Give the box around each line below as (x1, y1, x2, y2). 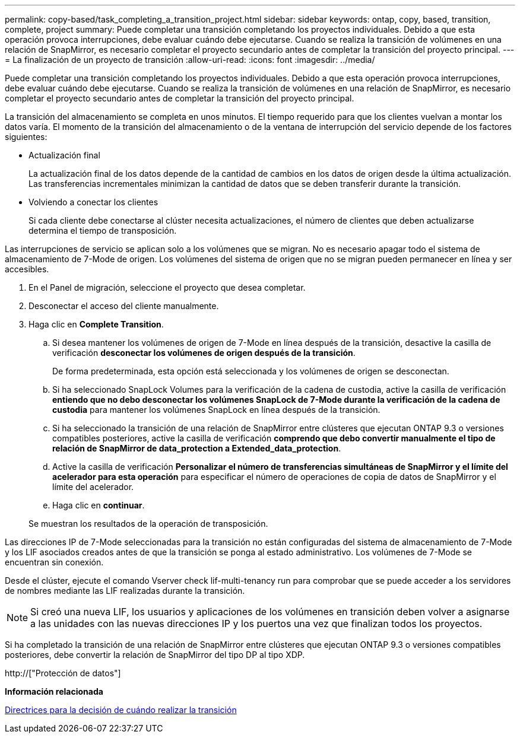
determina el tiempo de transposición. (28, 225, 177, 236)
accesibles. (5, 264, 49, 274)
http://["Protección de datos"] (5, 668, 121, 678)
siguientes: (5, 132, 47, 142)
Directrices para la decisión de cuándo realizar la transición (5, 705, 237, 715)
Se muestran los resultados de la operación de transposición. (28, 518, 268, 529)
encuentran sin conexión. (5, 557, 104, 567)
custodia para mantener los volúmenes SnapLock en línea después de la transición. (52, 405, 381, 415)
